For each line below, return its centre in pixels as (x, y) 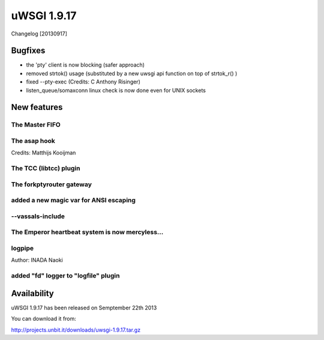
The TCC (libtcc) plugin (46, 168)
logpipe (22, 248)
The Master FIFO (36, 125)
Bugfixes (28, 51)
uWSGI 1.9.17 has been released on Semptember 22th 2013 (84, 308)
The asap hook (33, 141)
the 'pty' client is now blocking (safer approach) (85, 65)
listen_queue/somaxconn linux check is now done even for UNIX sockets (116, 90)
